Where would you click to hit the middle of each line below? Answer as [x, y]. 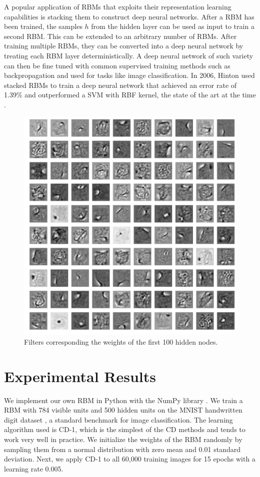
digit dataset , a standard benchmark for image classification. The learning [118, 419]
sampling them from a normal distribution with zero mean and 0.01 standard [122, 449]
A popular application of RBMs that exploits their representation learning [118, 6]
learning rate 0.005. [34, 468]
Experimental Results [80, 376]
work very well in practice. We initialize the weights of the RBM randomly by [123, 439]
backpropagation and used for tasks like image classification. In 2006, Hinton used [129, 75]
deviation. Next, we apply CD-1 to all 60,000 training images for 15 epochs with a [130, 459]
